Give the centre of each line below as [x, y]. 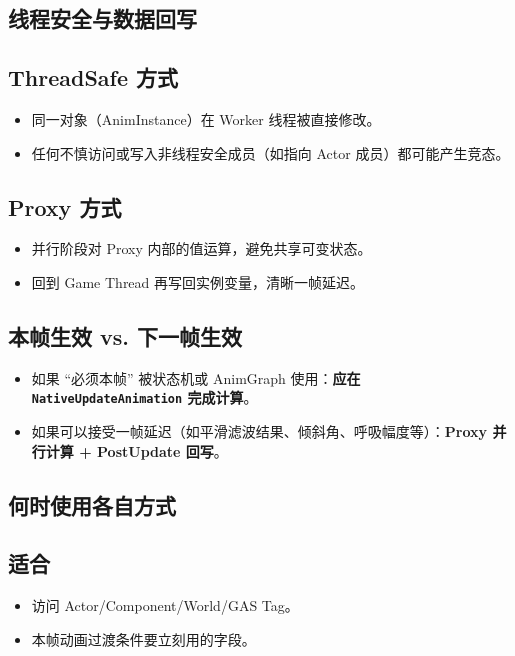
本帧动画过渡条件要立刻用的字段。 [143, 638]
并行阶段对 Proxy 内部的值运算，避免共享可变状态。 [201, 248]
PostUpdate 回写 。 [162, 450]
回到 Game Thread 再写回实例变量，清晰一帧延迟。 [198, 281]
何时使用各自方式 [92, 504]
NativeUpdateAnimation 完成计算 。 [144, 397]
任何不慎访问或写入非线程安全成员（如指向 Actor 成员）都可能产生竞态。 [270, 152]
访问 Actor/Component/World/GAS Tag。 [165, 605]
